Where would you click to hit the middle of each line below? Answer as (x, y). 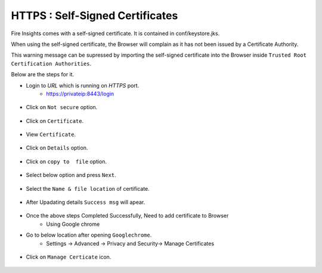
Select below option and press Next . (71, 175)
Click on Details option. (57, 148)
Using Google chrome (73, 224)
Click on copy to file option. (66, 162)
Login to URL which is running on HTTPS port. (83, 85)
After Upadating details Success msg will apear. (86, 202)
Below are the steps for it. (43, 75)
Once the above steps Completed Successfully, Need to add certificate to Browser (127, 216)
